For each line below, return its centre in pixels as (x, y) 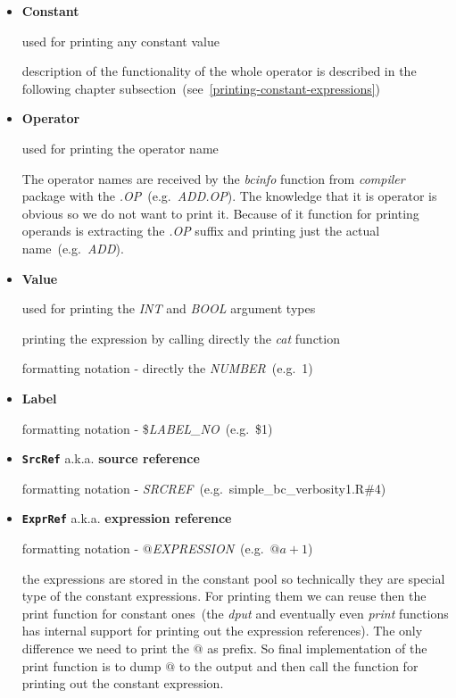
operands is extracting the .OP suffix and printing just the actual (201, 231)
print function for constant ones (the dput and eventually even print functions (235, 613)
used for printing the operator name (120, 148)
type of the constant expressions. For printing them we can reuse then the (224, 596)
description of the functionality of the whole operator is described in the (219, 71)
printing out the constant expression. (123, 683)
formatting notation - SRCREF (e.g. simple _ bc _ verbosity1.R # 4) (204, 488)
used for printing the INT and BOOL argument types (169, 308)
